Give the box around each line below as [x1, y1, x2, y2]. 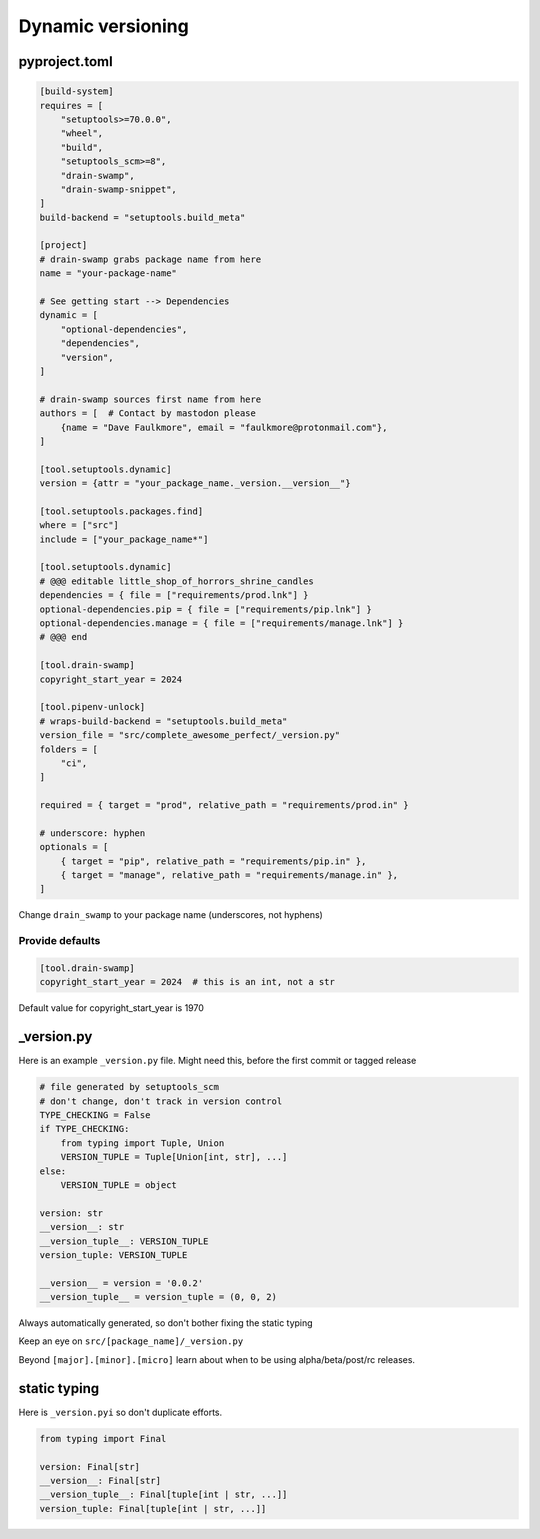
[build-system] [39, 86, 114, 97]
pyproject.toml [18, 53, 114, 70]
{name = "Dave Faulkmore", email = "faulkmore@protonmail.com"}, [60, 421, 388, 433]
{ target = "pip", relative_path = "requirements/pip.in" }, [60, 855, 367, 867]
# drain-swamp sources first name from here [39, 393, 262, 405]
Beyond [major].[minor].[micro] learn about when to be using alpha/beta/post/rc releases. [18, 1353, 415, 1365]
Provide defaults [18, 934, 101, 948]
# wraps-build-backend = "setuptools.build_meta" [39, 715, 288, 727]
